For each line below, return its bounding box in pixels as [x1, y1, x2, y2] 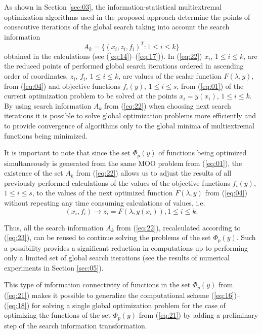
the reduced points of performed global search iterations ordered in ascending [4, 60, 244, 71]
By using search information [4, 100, 92, 111]
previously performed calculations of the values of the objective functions [4, 177, 230, 188]
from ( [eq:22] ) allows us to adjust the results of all [76, 168, 232, 178]
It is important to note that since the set [4, 147, 130, 158]
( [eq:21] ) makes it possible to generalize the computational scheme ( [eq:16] [4, 289, 234, 300]
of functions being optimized [158, 147, 247, 158]
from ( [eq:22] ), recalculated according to [116, 222, 241, 232]
